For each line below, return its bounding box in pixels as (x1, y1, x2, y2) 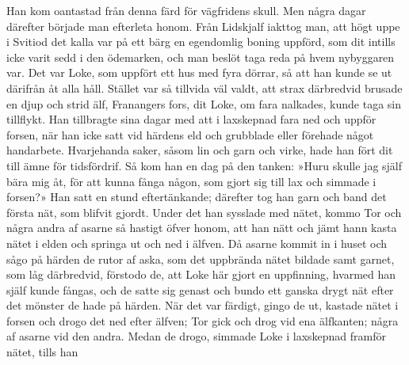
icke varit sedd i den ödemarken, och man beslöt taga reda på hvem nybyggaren (6, 48, 395, 65)
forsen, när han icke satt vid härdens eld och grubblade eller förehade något (6, 126, 374, 143)
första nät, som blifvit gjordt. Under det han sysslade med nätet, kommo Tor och (6, 203, 402, 220)
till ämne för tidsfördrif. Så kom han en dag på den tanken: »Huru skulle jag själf (6, 157, 403, 173)
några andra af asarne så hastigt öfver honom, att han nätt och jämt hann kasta (6, 219, 397, 236)
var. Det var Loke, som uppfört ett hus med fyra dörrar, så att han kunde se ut (6, 64, 392, 81)
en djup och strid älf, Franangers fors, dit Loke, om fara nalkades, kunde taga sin (6, 95, 402, 112)
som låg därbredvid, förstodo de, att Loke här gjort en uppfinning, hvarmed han (6, 266, 396, 283)
